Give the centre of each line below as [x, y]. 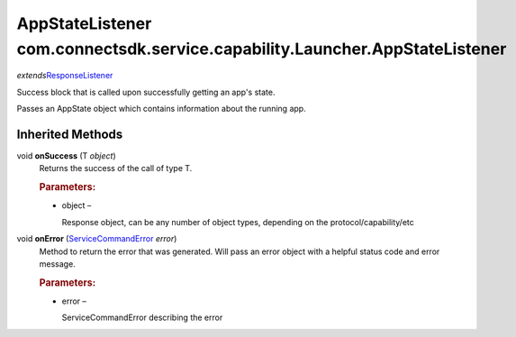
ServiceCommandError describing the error [142, 318]
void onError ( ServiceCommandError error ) [97, 239]
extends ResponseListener [65, 76]
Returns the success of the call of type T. [116, 168]
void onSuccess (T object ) [66, 156]
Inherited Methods [70, 134]
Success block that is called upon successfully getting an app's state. [146, 92]
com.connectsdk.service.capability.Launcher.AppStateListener [262, 49]
